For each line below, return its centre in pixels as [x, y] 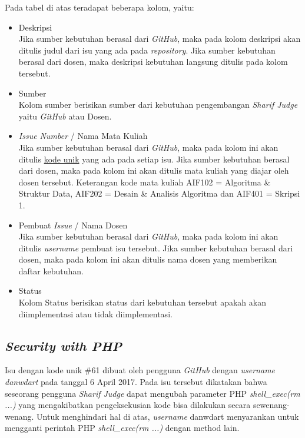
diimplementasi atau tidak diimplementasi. [95, 313]
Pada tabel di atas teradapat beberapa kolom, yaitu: [100, 7]
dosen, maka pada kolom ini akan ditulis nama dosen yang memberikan [148, 259]
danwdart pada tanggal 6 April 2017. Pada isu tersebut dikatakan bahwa [136, 382]
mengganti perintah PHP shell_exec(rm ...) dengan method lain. [122, 428]
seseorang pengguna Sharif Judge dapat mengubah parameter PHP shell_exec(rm [152, 393]
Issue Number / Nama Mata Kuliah [83, 136]
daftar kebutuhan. [51, 271]
